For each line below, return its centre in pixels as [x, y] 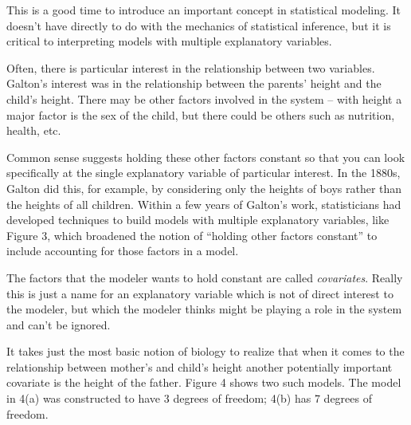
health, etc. [34, 130]
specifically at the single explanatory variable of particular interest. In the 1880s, [204, 173]
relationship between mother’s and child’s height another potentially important [200, 366]
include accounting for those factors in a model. [123, 251]
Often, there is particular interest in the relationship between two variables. [191, 67]
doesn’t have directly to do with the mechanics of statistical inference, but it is [199, 25]
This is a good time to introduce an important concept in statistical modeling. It [204, 10]
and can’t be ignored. [59, 324]
